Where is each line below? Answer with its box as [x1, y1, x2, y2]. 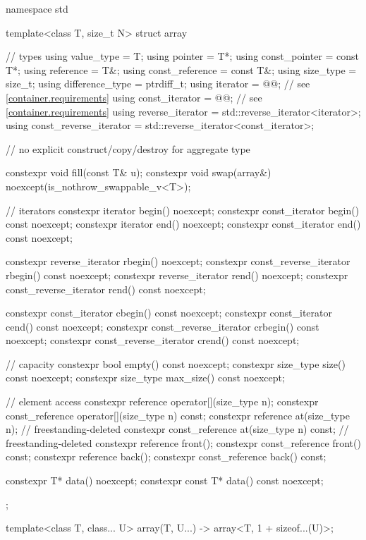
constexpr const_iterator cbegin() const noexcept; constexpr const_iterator [6, 305, 333, 320]
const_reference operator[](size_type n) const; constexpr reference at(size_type [6, 407, 350, 422]
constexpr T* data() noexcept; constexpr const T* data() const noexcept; [6, 473, 324, 488]
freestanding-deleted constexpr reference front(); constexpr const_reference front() [6, 435, 361, 450]
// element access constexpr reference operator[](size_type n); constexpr [6, 394, 319, 409]
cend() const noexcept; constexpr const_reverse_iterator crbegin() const [6, 319, 319, 333]
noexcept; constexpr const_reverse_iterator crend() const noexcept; [6, 333, 300, 348]
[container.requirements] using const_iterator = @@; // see [6, 90, 262, 104]
